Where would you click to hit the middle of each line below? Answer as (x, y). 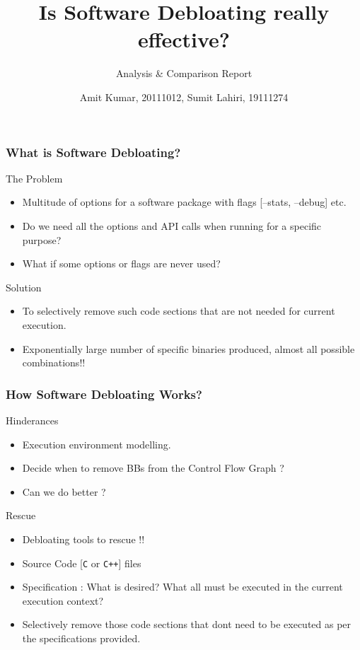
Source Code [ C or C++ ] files (82, 563)
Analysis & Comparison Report (184, 73)
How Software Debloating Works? (104, 394)
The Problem (34, 178)
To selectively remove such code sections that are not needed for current (179, 311)
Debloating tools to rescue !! (83, 539)
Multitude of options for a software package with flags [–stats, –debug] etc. (184, 202)
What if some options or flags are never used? (121, 263)
